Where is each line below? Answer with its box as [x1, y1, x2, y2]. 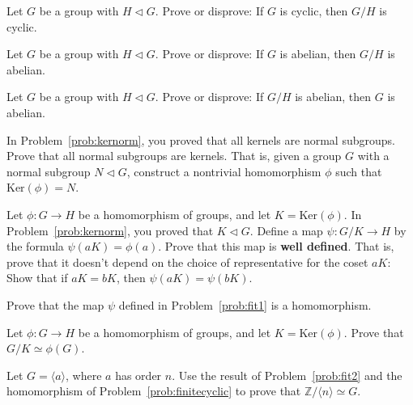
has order [115, 366, 162, 383]
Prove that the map [6, 296, 104, 313]
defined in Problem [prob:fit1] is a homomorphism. [118, 296, 372, 313]
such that [335, 162, 382, 179]
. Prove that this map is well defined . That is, [158, 238, 394, 255]
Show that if [6, 269, 68, 286]
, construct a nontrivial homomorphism [126, 162, 321, 179]
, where [66, 366, 102, 383]
